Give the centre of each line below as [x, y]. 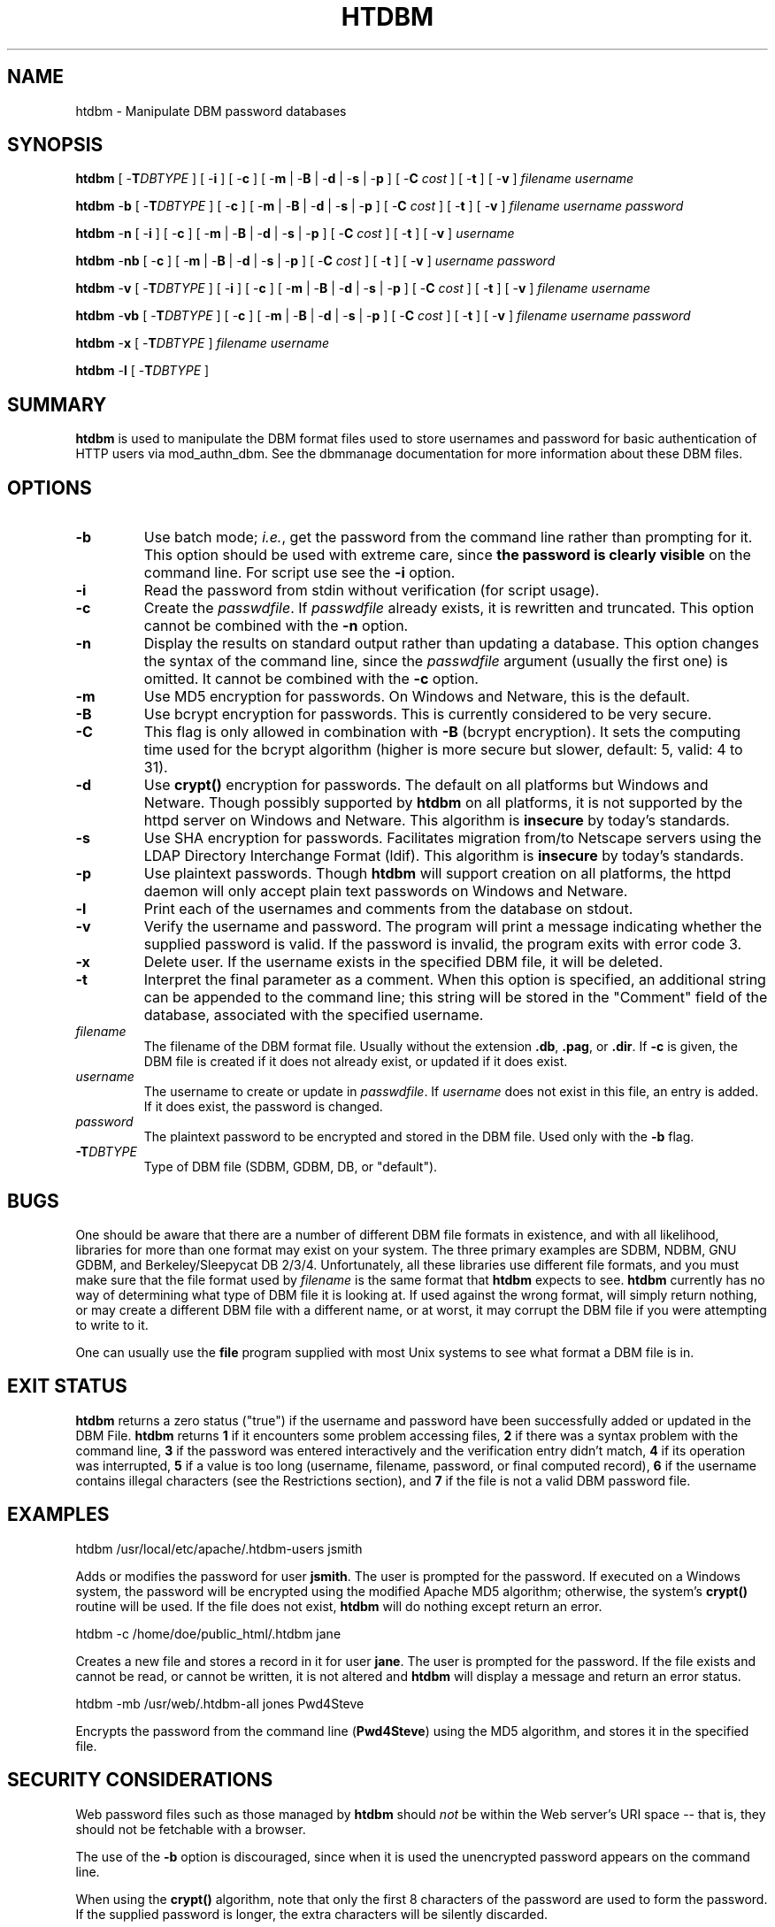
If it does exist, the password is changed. [263, 1107]
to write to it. [112, 1324]
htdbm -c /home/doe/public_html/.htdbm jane [208, 1633]
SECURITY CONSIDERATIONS [140, 1780]
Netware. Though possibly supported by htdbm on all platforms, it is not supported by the [443, 803]
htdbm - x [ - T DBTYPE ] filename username [203, 343]
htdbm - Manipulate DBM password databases [211, 111]
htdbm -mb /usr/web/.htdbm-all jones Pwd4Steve [220, 1703]
